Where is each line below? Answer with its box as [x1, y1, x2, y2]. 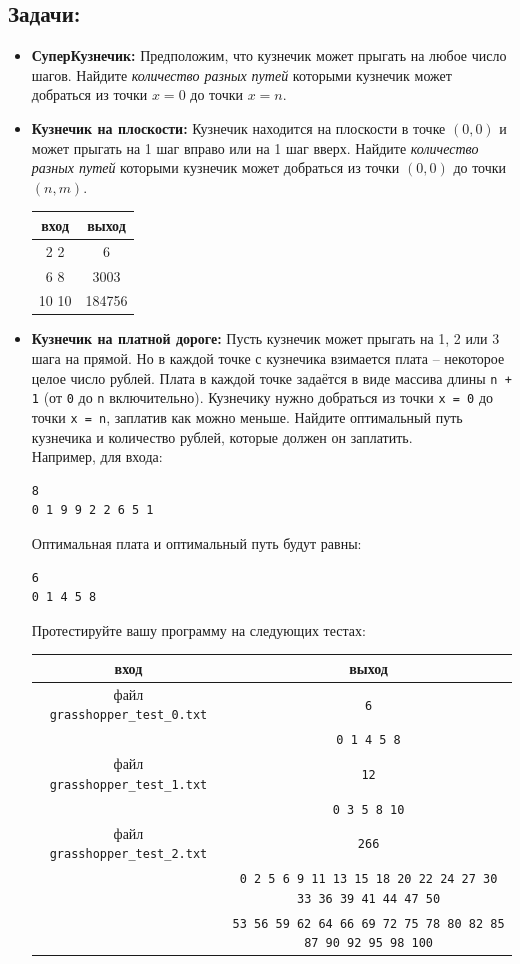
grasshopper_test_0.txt [49, 708, 208, 723]
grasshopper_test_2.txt [49, 847, 208, 862]
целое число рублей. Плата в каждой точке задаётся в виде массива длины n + [31, 367, 512, 388]
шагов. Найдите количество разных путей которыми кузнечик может [31, 64, 452, 85]
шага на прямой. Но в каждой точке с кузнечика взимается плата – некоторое [31, 348, 505, 369]
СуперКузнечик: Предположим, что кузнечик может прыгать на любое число [31, 45, 507, 66]
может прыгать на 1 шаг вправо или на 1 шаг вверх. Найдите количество [31, 137, 479, 158]
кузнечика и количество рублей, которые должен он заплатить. [31, 426, 413, 447]
